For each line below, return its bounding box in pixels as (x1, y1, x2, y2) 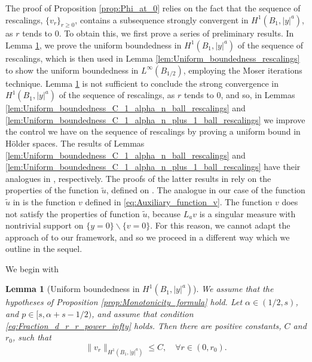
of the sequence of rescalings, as (59, 89, 175, 101)
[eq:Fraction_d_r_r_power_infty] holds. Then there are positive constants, (5, 319, 282, 331)
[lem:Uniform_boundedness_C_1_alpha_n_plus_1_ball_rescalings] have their (5, 160, 301, 173)
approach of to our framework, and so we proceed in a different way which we (5, 230, 290, 243)
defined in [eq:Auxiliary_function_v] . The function (85, 195, 273, 208)
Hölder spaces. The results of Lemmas (5, 136, 145, 149)
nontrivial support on (5, 219, 84, 232)
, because (147, 207, 181, 220)
